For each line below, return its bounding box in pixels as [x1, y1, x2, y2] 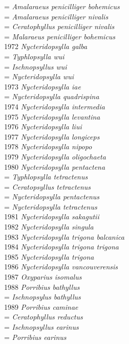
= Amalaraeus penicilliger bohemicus [4, 1, 120, 11]
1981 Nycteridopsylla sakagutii [4, 211, 99, 222]
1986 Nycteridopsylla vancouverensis [4, 261, 118, 272]
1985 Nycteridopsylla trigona [4, 251, 94, 262]
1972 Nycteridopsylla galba [4, 41, 88, 52]
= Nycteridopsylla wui [4, 71, 74, 82]
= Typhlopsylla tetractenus [4, 171, 88, 182]
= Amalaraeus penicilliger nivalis [4, 11, 109, 21]
